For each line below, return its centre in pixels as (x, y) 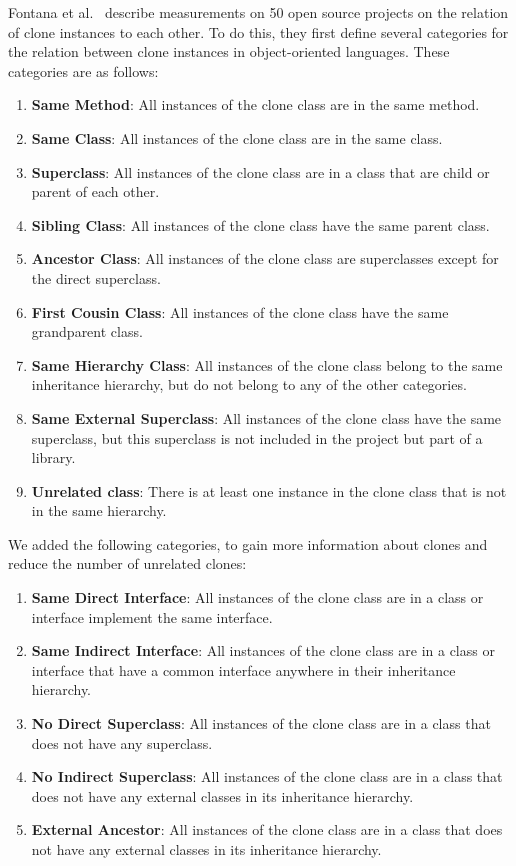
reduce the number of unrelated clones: (127, 563)
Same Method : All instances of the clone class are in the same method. (255, 104)
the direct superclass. (96, 277)
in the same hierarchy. (99, 510)
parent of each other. (95, 191)
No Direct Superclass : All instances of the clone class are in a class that (261, 723)
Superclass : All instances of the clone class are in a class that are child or (260, 171)
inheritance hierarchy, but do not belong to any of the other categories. (249, 384)
